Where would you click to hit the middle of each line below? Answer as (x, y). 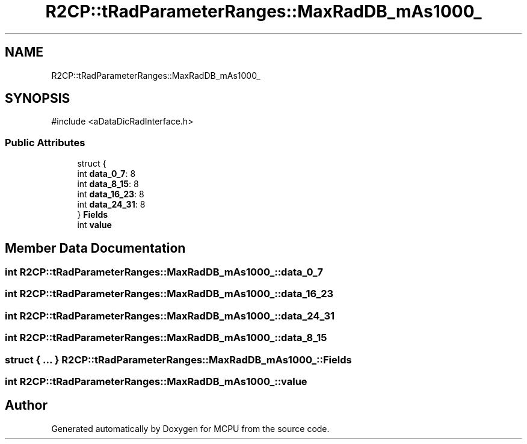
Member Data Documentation (95, 248)
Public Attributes (45, 142)
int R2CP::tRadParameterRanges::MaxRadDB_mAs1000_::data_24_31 (170, 316)
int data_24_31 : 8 (111, 205)
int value (94, 225)
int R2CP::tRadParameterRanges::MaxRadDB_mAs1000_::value (156, 381)
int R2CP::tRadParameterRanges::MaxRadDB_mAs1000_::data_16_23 (169, 294)
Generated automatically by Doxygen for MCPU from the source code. (190, 428)
